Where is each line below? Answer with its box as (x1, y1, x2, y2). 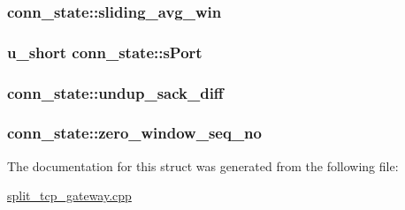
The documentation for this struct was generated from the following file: (7, 156, 399, 175)
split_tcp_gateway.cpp (7, 186, 132, 205)
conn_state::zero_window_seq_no (7, 122, 262, 144)
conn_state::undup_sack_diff (7, 81, 224, 103)
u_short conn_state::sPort (7, 41, 202, 63)
